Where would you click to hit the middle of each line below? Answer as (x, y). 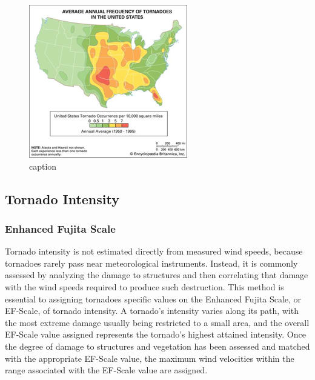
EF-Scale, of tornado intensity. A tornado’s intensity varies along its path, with (152, 311)
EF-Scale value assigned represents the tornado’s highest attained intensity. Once (155, 334)
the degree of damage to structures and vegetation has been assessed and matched (157, 346)
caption (43, 166)
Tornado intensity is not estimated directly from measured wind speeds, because (154, 251)
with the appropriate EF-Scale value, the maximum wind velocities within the (150, 358)
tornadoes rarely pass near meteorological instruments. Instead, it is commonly (151, 263)
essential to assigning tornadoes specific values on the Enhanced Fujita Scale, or (153, 298)
